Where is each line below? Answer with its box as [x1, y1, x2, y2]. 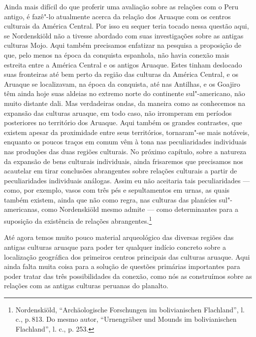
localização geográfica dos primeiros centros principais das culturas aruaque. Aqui [4, 251, 250, 262]
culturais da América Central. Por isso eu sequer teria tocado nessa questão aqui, [4, 21, 249, 31]
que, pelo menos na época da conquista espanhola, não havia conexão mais [4, 49, 229, 60]
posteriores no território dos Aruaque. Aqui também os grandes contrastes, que [4, 117, 242, 128]
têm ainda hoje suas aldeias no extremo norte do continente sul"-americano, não [4, 88, 245, 99]
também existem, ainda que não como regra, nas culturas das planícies [4, 194, 217, 204]
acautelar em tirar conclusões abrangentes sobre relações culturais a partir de [4, 166, 237, 176]
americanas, [4, 204, 39, 214]
